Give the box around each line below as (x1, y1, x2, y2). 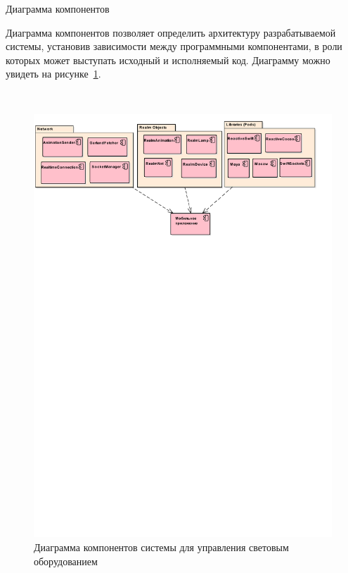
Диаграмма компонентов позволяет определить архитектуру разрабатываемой (6, 25, 336, 39)
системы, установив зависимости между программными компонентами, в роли (6, 39, 342, 54)
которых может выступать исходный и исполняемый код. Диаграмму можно (6, 52, 330, 67)
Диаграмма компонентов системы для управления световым (34, 540, 289, 554)
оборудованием (34, 553, 98, 568)
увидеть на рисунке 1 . (6, 66, 101, 81)
